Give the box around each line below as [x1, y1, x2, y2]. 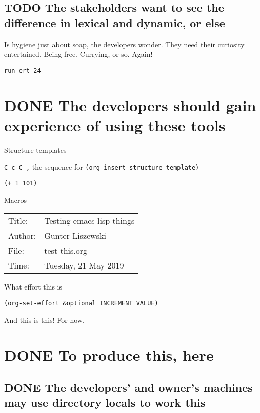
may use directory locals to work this [4, 395, 206, 410]
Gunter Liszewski [44, 230, 106, 242]
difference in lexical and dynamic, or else [4, 14, 225, 30]
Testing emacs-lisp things [44, 215, 135, 227]
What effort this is [4, 281, 62, 292]
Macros [4, 194, 27, 205]
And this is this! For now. [4, 314, 85, 325]
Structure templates [4, 144, 67, 155]
